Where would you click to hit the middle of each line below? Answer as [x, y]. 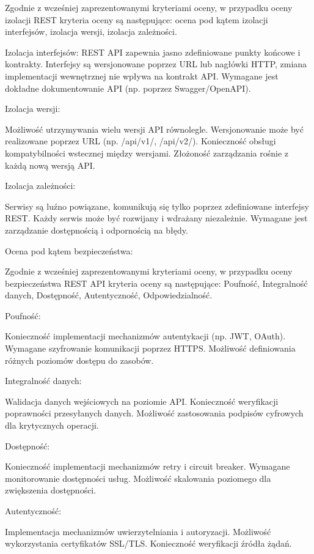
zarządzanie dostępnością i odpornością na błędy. [97, 230]
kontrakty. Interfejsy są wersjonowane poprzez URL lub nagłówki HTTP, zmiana [156, 64]
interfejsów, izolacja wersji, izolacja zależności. [91, 31]
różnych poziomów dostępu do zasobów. [79, 360]
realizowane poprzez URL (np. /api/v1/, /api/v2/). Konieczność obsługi [141, 141]
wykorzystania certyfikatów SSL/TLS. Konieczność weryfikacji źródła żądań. [148, 543]
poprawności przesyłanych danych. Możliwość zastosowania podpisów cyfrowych [154, 413]
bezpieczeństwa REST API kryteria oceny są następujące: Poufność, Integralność [156, 283]
